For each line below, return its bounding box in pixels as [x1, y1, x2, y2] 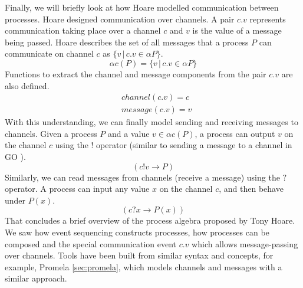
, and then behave [219, 182, 284, 195]
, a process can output [195, 127, 275, 139]
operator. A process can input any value [5, 182, 150, 195]
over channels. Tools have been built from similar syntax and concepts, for [5, 249, 274, 261]
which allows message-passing [192, 237, 298, 250]
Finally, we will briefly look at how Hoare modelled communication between [5, 1, 279, 13]
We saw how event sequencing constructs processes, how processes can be [5, 225, 269, 238]
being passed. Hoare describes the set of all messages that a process [5, 35, 249, 48]
